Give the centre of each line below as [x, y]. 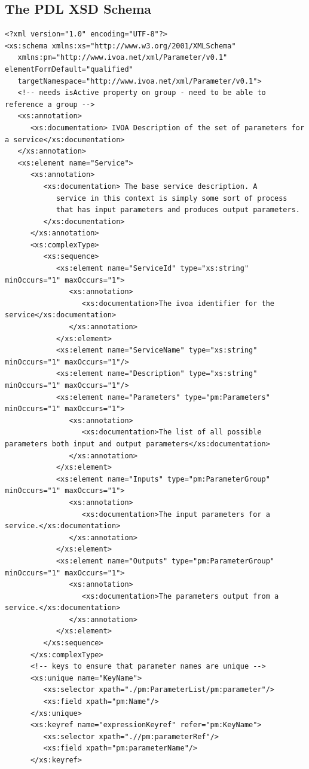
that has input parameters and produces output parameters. [178, 210]
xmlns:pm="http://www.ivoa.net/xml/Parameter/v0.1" [123, 58]
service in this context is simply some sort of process [172, 198]
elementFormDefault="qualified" [69, 69]
